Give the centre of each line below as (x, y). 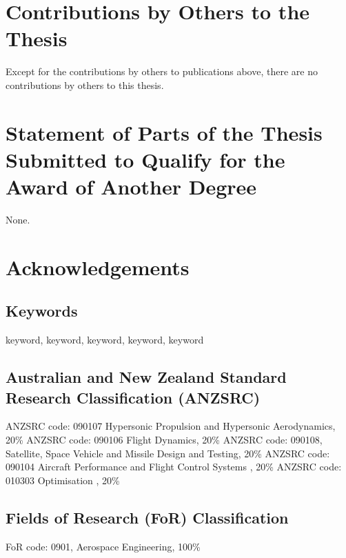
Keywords (42, 311)
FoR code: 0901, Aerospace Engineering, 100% (103, 546)
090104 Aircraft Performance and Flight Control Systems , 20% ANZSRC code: (174, 467)
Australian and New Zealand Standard (146, 377)
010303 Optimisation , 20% (63, 480)
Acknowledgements (98, 267)
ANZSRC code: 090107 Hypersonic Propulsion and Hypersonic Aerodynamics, (171, 426)
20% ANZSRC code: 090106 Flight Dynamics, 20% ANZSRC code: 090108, (164, 439)
